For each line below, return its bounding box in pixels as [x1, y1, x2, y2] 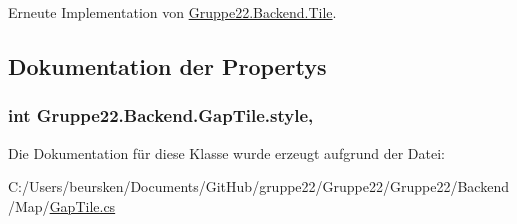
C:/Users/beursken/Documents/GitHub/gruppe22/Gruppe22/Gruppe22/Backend [8, 176, 509, 197]
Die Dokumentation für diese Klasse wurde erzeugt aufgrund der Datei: [8, 142, 445, 163]
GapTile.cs [49, 195, 116, 216]
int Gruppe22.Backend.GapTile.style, [8, 103, 314, 128]
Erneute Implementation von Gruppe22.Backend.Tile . [8, 2, 337, 22]
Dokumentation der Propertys [8, 50, 327, 81]
